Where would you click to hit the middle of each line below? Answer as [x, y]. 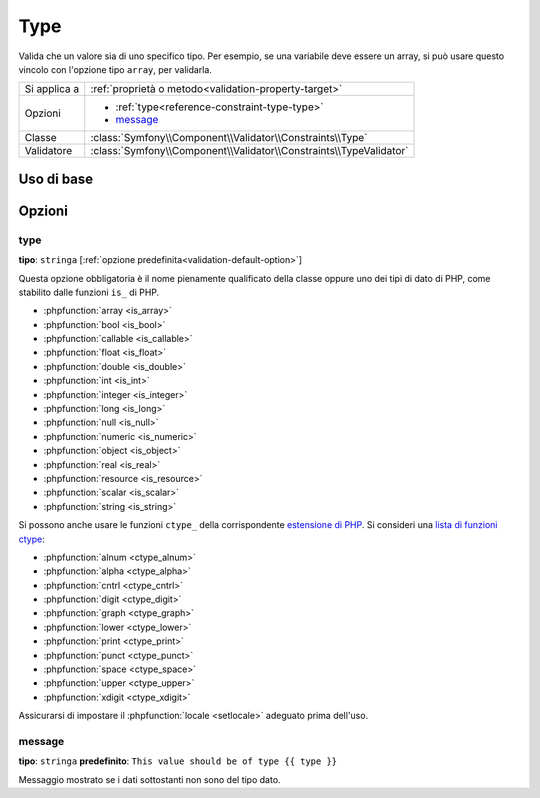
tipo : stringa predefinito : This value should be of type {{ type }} [178, 761]
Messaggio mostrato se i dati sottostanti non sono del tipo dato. [149, 779]
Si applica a [52, 89]
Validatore [48, 151]
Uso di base [56, 178]
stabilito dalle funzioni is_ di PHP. [89, 292]
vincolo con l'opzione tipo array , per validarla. [115, 69]
